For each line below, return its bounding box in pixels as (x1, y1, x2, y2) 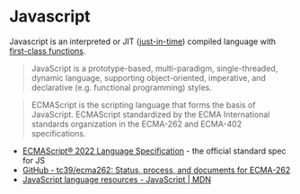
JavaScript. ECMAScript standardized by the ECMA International (31, 109, 270, 119)
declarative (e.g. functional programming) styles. (31, 82, 213, 93)
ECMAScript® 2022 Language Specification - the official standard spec (22, 145, 287, 156)
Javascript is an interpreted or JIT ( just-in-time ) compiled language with (9, 36, 277, 47)
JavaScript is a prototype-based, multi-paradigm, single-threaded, (31, 63, 278, 74)
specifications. (31, 128, 86, 138)
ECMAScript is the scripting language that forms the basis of (31, 99, 256, 110)
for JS (22, 154, 46, 165)
